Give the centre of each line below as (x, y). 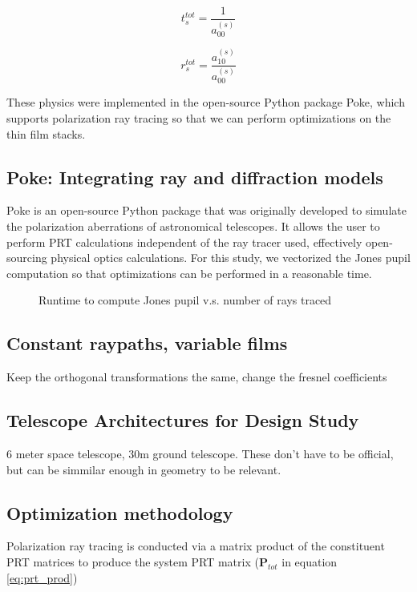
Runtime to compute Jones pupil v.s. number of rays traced (185, 300)
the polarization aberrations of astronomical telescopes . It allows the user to (193, 226)
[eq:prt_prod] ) (42, 577)
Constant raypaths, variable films (147, 343)
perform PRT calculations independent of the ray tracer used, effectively (184, 242)
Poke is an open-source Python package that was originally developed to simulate (206, 210)
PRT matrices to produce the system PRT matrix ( (133, 562)
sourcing (27, 258)
